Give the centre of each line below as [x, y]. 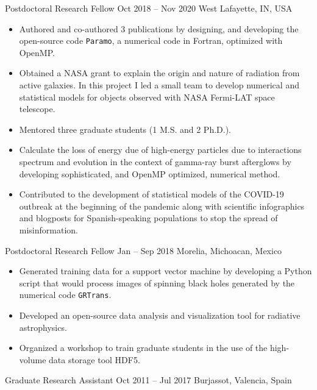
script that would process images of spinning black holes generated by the [157, 282]
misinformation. [48, 229]
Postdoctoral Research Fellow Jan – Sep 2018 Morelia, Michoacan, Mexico [144, 250]
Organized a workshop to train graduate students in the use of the [143, 348]
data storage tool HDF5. [94, 359]
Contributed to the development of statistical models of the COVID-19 [151, 194]
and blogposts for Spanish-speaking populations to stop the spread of [148, 218]
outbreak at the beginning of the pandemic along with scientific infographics [162, 206]
